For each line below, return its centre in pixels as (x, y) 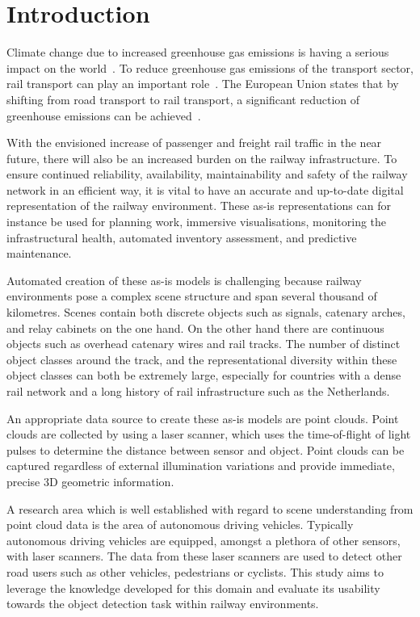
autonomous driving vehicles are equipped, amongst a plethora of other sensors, (204, 540)
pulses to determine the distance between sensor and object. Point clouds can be (206, 449)
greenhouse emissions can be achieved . (104, 115)
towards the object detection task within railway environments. (163, 604)
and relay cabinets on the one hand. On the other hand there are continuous (195, 327)
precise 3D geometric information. (90, 481)
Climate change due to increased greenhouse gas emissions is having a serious (198, 52)
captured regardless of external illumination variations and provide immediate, (201, 466)
